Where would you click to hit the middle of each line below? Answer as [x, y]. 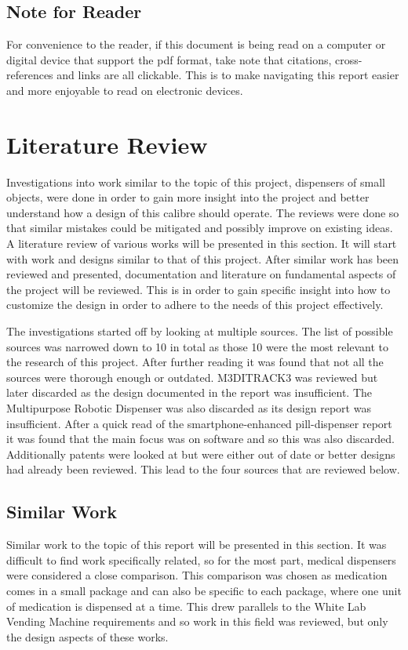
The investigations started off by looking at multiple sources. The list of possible [200, 331]
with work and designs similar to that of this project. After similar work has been [203, 258]
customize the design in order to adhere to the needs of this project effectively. [195, 305]
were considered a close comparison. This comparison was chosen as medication [197, 575]
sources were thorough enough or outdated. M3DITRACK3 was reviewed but [192, 377]
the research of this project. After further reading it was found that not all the [195, 362]
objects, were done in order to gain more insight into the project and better [188, 197]
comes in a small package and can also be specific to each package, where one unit [204, 590]
